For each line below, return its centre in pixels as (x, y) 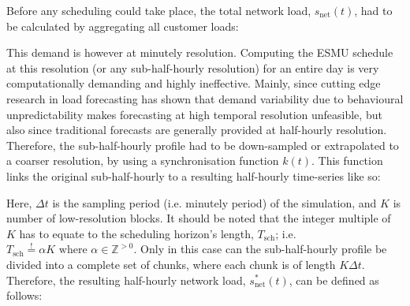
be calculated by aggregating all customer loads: (123, 26)
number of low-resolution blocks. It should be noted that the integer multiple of (199, 218)
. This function (347, 160)
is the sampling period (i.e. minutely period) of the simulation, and (214, 202)
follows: (24, 295)
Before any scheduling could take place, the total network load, (159, 10)
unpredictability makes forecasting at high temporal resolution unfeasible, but (194, 114)
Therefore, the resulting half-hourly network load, (126, 280)
